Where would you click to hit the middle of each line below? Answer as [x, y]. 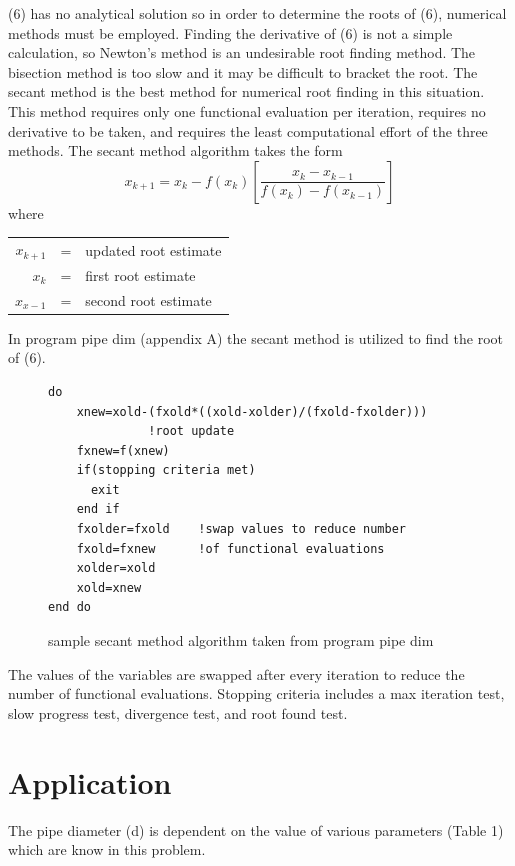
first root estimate [140, 274]
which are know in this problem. [107, 849]
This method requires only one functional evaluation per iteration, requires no [247, 110]
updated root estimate [153, 249]
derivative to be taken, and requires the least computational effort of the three [248, 130]
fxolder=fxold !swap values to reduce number [241, 529]
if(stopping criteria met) [166, 470]
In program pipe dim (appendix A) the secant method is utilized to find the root [255, 337]
